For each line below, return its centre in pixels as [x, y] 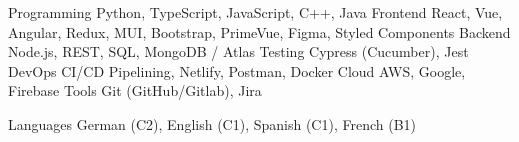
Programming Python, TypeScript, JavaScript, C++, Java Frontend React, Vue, [255, 12]
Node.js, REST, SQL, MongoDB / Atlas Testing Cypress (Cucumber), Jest [238, 51]
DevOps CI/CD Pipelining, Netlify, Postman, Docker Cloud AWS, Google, [237, 70]
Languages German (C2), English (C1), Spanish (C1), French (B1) [212, 123]
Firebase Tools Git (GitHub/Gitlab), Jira [135, 90]
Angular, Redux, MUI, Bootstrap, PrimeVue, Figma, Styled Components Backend [259, 31]
